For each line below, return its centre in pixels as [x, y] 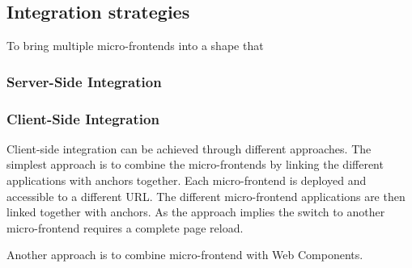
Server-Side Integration [84, 81]
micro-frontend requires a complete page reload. [125, 227]
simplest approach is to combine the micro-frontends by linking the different [195, 164]
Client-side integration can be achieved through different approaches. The [189, 148]
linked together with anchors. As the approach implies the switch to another [196, 212]
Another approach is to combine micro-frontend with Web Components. [185, 255]
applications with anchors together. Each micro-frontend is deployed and [187, 180]
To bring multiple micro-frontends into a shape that [135, 46]
